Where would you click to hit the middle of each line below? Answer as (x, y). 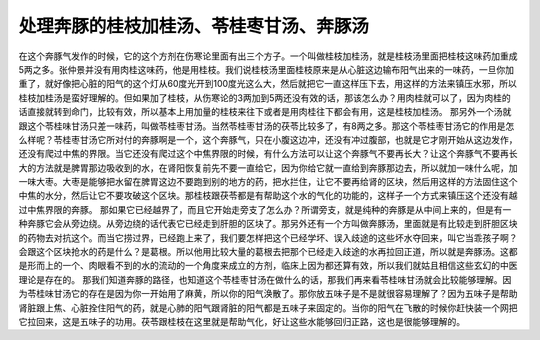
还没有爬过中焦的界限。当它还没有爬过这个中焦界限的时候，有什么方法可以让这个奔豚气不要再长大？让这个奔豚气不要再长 (268, 154)
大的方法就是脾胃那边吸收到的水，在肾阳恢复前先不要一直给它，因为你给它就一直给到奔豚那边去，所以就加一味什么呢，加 (268, 167)
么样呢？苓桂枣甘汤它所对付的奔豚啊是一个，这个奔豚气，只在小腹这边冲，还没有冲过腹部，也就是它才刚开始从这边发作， (268, 139)
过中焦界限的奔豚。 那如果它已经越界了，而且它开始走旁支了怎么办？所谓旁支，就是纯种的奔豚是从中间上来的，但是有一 (265, 209)
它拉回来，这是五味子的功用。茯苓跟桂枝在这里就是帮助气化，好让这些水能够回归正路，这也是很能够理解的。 (241, 321)
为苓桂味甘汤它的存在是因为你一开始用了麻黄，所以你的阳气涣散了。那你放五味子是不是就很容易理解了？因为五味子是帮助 (268, 294)
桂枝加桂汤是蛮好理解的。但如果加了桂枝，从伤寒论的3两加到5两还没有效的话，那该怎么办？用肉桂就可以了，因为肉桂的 (264, 97)
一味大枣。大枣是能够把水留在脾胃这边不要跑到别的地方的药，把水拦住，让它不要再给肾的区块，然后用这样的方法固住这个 (268, 182)
